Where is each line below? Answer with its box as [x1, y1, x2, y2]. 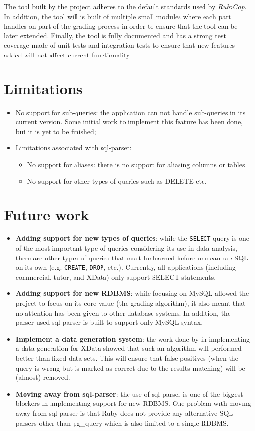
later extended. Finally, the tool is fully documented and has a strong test [4, 30, 226, 40]
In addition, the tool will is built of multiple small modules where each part [4, 11, 231, 21]
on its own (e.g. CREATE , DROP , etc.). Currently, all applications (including [15, 262, 236, 272]
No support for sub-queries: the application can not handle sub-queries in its [15, 107, 246, 117]
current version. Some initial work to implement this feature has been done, [15, 116, 243, 127]
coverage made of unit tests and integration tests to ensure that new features [4, 40, 235, 50]
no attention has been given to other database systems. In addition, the [15, 307, 231, 317]
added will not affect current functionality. [4, 49, 131, 59]
